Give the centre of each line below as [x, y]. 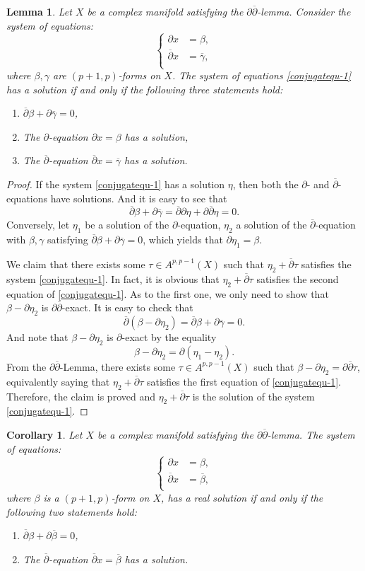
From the [26, 366]
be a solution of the [127, 225]
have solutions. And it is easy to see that [139, 198]
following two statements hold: [72, 511]
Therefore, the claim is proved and [81, 396]
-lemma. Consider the [304, 11]
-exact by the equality [169, 337]
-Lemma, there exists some [118, 366]
